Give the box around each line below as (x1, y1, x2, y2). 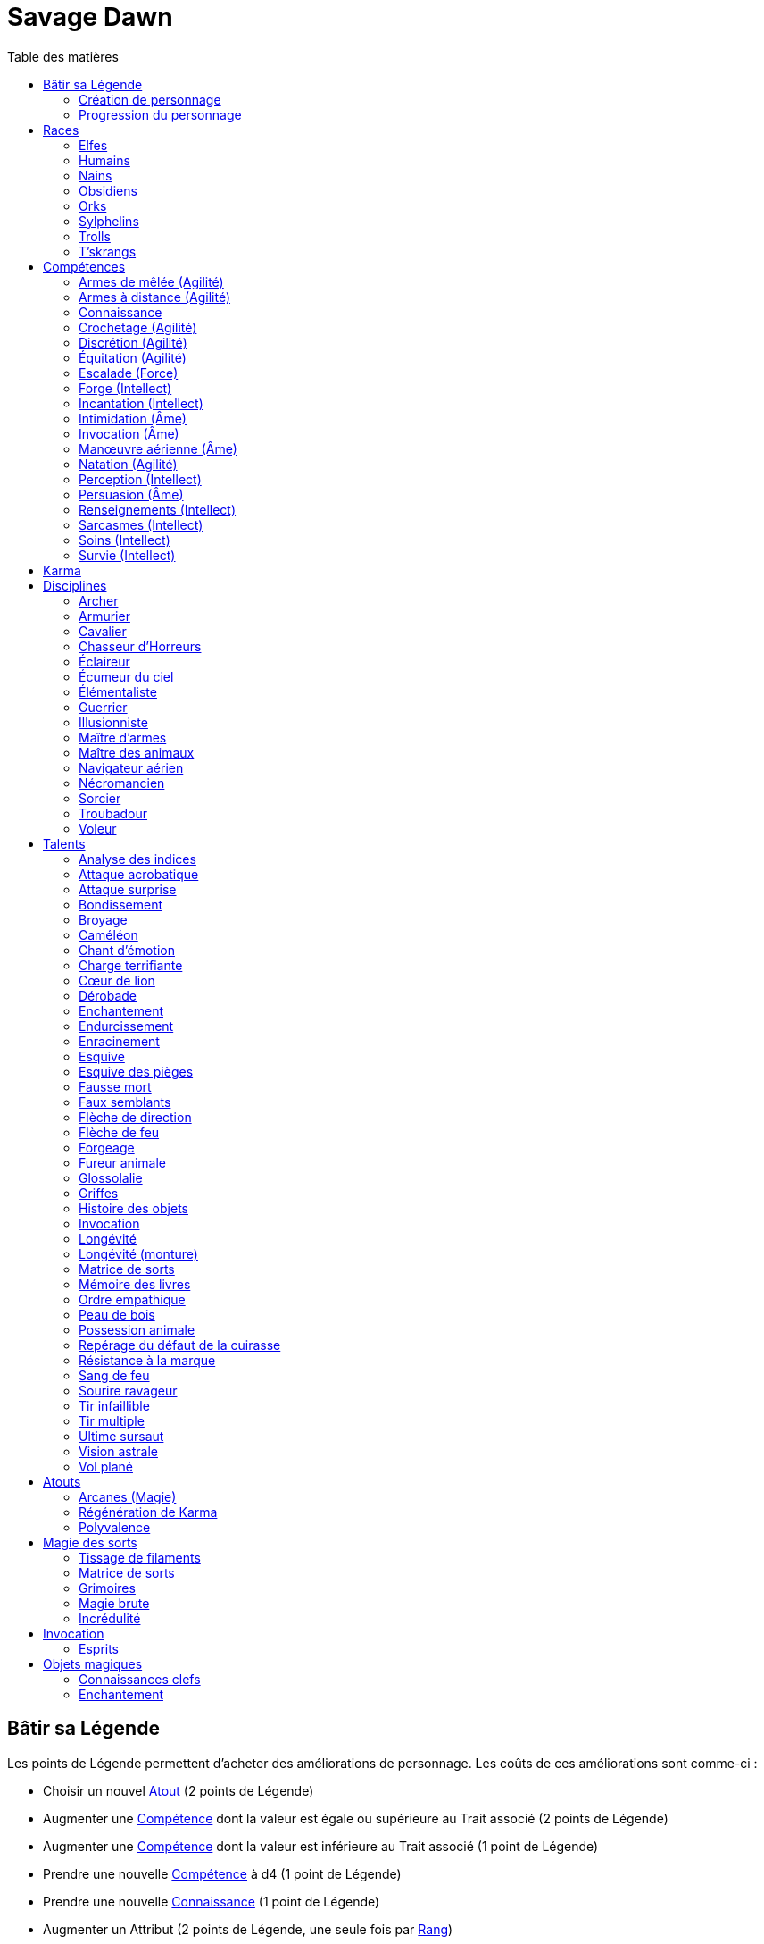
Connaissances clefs (79, 1671, 201, 1687)
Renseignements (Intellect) (79, 501, 237, 517)
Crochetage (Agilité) (79, 319, 197, 335)
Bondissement (79, 896, 163, 912)
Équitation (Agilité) (79, 349, 187, 365)
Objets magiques (43, 1655, 143, 1672)
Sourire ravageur (79, 1382, 178, 1398)
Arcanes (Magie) (79, 1488, 177, 1504)
